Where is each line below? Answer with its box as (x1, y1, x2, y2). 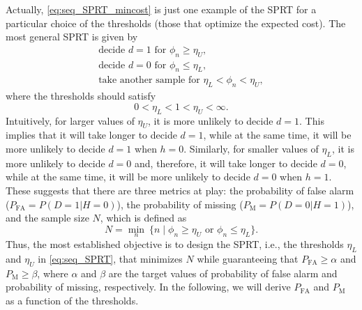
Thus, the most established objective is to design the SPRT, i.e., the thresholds (6, 237, 344, 251)
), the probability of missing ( (116, 196, 243, 211)
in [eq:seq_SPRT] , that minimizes (38, 251, 183, 265)
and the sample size (6, 210, 89, 225)
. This (299, 113, 324, 127)
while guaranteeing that (197, 251, 299, 265)
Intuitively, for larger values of (6, 113, 135, 127)
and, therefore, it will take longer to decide (135, 155, 317, 170)
